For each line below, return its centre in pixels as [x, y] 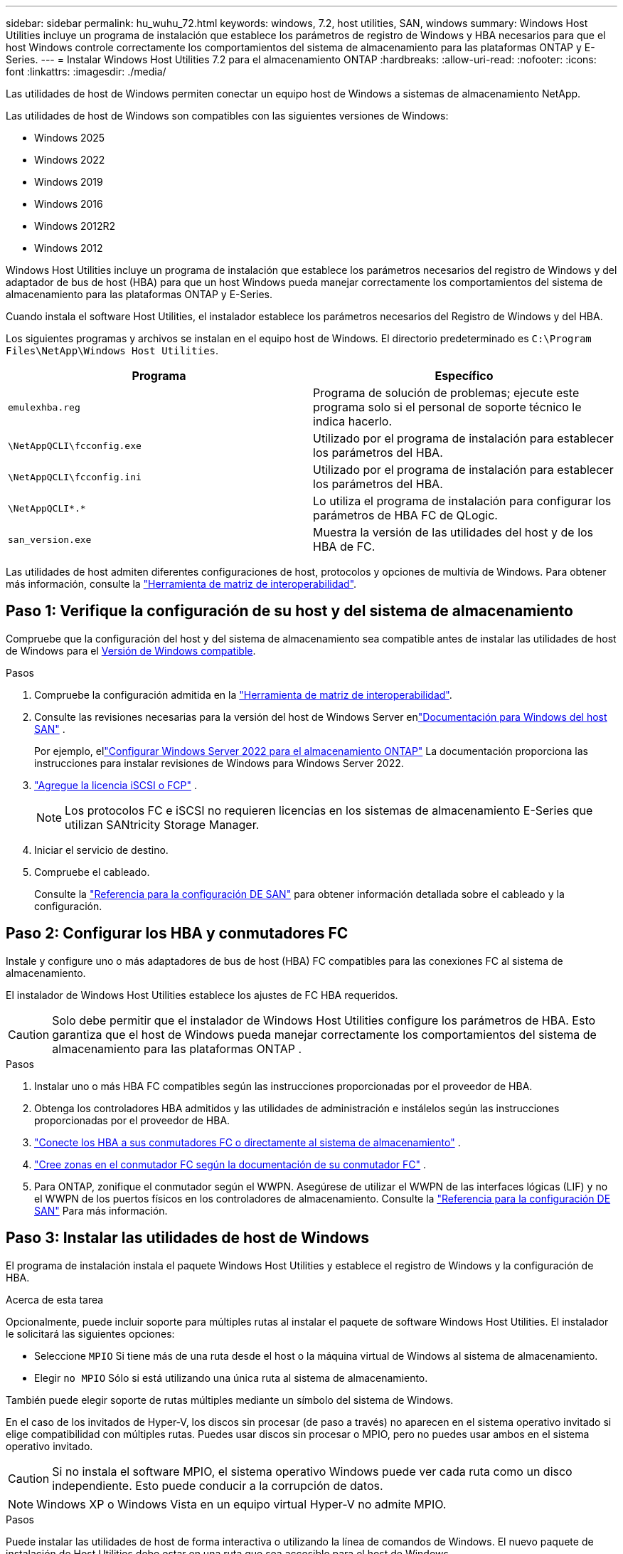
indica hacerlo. [353, 421]
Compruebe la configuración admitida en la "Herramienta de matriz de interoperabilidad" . [243, 694]
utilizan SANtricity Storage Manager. [162, 824]
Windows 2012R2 [75, 226]
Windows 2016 [69, 204]
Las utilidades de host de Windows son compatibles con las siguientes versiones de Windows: [227, 116]
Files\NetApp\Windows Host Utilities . [112, 350]
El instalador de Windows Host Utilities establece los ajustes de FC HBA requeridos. [202, 995]
